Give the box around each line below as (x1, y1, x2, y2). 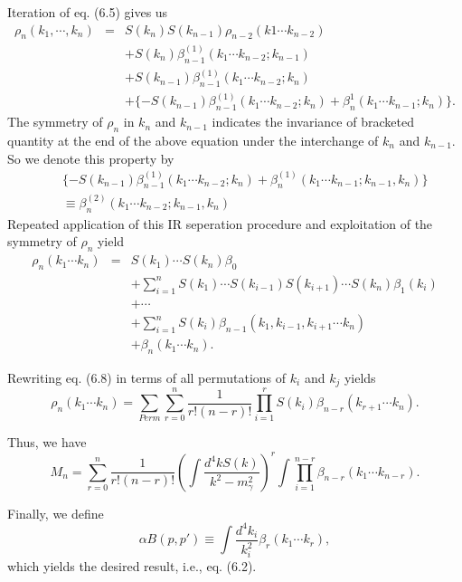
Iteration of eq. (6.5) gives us (7, 3, 168, 21)
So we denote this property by (7, 148, 174, 167)
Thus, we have (7, 433, 87, 452)
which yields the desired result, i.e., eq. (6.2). (7, 556, 257, 575)
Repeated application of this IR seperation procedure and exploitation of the (7, 214, 433, 233)
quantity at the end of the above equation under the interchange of (7, 131, 379, 150)
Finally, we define (7, 503, 104, 522)
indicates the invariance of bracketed (212, 112, 414, 131)
